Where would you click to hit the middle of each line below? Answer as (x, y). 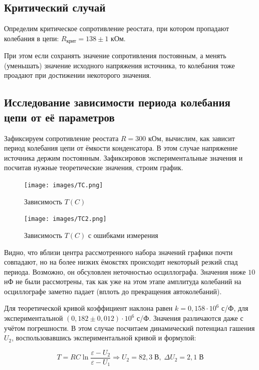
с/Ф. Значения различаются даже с (190, 318)
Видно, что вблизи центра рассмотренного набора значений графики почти (118, 252)
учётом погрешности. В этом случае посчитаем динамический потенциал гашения (129, 328)
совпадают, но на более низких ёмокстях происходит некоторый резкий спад (121, 262)
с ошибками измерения (123, 235)
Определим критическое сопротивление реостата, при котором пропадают (117, 28)
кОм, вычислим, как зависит (191, 138)
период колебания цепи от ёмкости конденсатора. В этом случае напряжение (121, 148)
